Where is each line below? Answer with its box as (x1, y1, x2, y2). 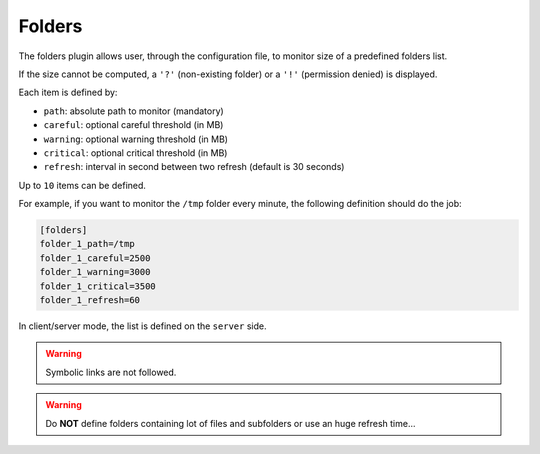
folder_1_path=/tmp (39, 238, 135, 250)
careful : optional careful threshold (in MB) (43, 119, 224, 131)
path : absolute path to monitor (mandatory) (43, 105, 224, 117)
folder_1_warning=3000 (39, 266, 151, 278)
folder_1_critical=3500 (39, 280, 157, 292)
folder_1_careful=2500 (39, 252, 151, 264)
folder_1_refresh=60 (39, 295, 140, 305)
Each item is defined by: (18, 86, 118, 99)
